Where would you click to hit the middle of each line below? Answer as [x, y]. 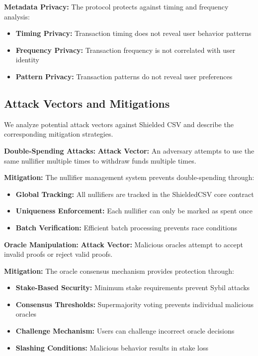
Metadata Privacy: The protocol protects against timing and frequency [116, 6]
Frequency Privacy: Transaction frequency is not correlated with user [126, 50]
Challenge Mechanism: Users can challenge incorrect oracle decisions [125, 331]
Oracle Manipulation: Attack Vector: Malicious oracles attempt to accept [124, 244]
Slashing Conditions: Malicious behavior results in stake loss [112, 347]
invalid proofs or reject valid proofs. [58, 254]
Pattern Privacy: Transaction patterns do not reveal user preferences [124, 76]
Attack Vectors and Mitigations [87, 103]
